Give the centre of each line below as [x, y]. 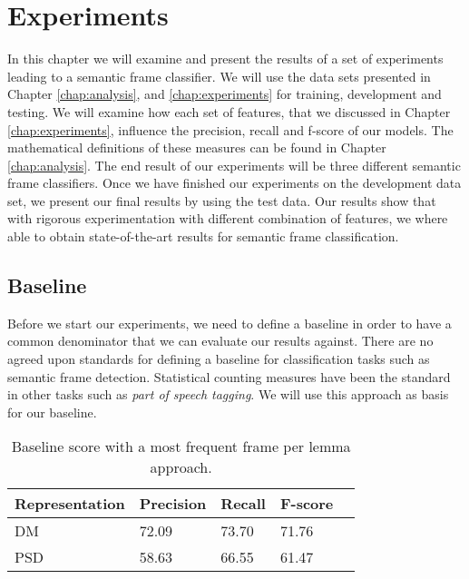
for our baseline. [52, 412]
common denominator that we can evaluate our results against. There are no [220, 341]
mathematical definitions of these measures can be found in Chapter [197, 147]
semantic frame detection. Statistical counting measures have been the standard [229, 376]
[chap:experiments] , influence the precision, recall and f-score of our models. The [230, 129]
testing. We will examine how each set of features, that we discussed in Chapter [229, 111]
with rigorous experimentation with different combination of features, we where [228, 218]
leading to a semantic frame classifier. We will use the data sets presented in [219, 76]
